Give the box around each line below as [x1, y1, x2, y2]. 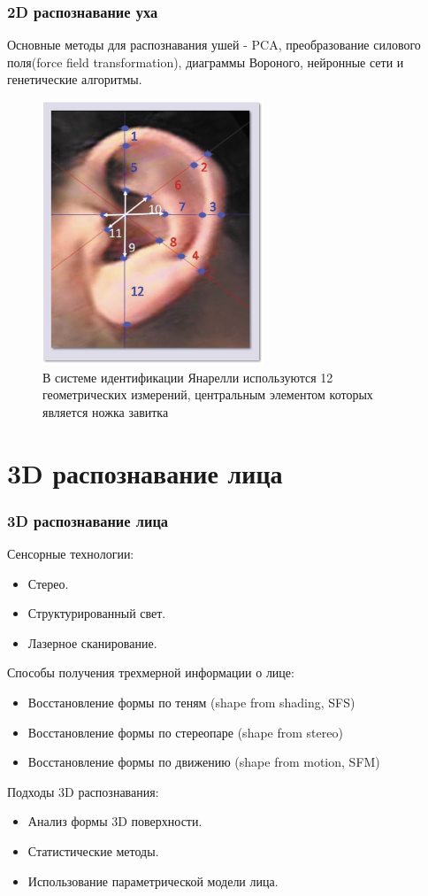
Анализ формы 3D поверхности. [27, 812, 203, 830]
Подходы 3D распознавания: [7, 782, 159, 800]
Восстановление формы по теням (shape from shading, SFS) [27, 692, 355, 711]
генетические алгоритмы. [7, 70, 142, 89]
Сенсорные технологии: [7, 544, 134, 562]
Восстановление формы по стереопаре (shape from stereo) [27, 722, 343, 741]
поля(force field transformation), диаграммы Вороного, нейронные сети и [7, 52, 404, 71]
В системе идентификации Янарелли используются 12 [42, 367, 333, 386]
